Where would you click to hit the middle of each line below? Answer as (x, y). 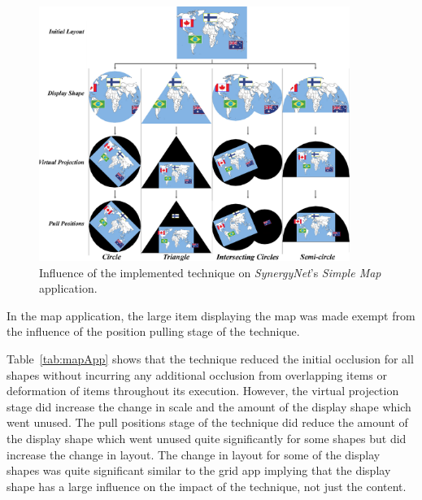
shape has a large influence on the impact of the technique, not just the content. (207, 486)
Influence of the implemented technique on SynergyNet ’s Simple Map (210, 272)
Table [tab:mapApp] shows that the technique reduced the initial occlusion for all (210, 358)
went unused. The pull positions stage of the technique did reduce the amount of (207, 422)
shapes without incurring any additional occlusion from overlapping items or (197, 374)
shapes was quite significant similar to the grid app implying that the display (199, 470)
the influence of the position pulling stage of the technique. (153, 331)
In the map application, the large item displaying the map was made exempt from (211, 315)
